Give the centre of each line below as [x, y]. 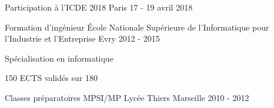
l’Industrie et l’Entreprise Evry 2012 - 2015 [82, 38]
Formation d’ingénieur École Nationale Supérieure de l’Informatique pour [137, 27]
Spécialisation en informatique [59, 58]
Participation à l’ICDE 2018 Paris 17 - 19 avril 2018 [99, 7]
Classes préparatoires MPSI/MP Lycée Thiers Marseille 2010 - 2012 [127, 97]
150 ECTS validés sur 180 [51, 78]
